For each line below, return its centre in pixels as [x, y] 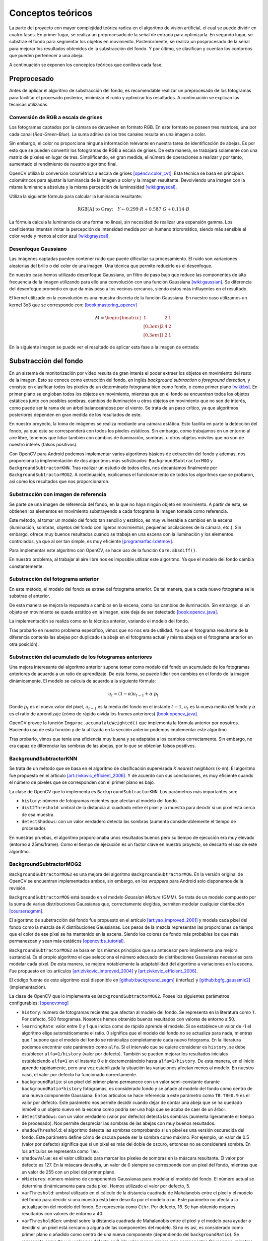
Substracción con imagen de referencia [58, 494]
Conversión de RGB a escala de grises [56, 117]
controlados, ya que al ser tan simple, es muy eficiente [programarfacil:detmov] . [91, 541]
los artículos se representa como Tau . [60, 1151]
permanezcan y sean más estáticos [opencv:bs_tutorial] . [67, 941]
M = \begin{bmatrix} [118, 317]
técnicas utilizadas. [29, 105]
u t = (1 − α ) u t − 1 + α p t [133, 694]
